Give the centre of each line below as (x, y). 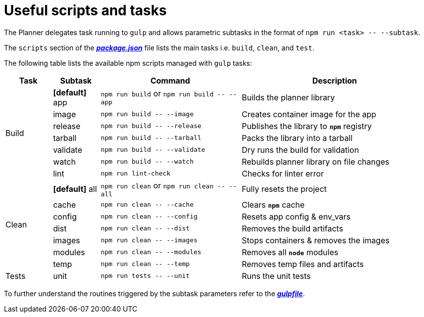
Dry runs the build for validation (300, 150)
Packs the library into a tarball (297, 138)
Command (170, 80)
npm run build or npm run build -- (163, 94)
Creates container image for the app (309, 114)
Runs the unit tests (276, 276)
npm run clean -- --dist (145, 228)
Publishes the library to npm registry (307, 126)
